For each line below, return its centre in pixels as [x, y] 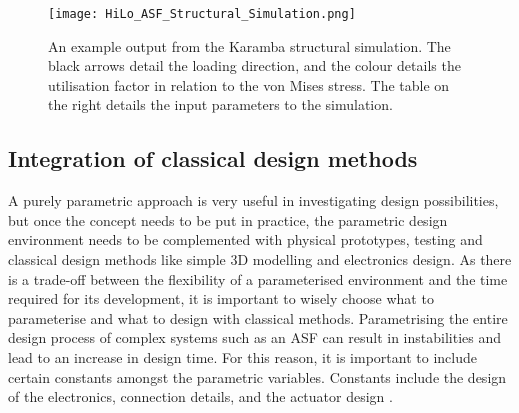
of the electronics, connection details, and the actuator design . [200, 396]
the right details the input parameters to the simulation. [220, 104]
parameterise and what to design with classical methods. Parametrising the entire [258, 317]
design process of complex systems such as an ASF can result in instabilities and [255, 337]
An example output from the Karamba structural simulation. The [249, 45]
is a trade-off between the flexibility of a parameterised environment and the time [258, 278]
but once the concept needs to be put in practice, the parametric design [228, 219]
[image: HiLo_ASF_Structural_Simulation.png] [202, 14]
